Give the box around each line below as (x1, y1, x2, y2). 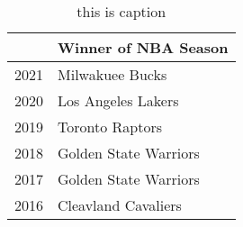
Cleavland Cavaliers (58, 195, 182, 215)
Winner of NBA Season (58, 37, 229, 58)
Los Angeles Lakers (58, 90, 179, 111)
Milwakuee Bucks (58, 64, 167, 85)
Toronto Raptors (58, 116, 162, 137)
